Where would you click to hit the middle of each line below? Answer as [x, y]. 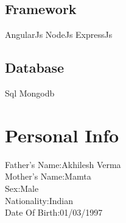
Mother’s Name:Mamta [48, 176]
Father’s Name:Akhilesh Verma [63, 164]
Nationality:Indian [39, 200]
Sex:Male [22, 188]
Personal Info [62, 135]
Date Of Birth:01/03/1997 [54, 212]
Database [35, 68]
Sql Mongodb [30, 93]
